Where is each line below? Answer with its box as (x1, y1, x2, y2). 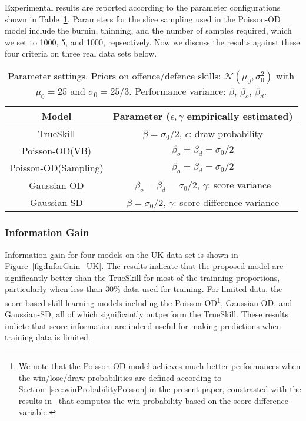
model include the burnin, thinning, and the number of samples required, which (5, 24, 292, 37)
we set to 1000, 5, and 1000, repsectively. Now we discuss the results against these (5, 35, 300, 48)
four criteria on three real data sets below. (5, 47, 157, 59)
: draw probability (188, 127, 263, 141)
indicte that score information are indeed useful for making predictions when (5, 319, 281, 332)
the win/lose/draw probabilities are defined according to (18, 371, 222, 383)
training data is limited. (5, 331, 91, 343)
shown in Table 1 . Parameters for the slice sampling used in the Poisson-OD (5, 12, 281, 25)
